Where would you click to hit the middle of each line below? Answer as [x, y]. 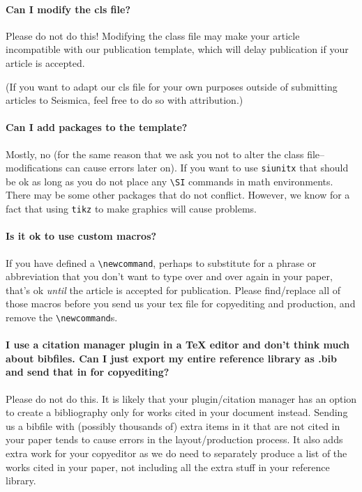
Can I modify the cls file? [68, 9]
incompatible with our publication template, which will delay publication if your [177, 49]
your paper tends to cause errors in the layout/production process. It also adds [174, 439]
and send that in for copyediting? [88, 372]
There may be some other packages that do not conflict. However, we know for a [178, 195]
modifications [34, 168]
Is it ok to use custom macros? [81, 236]
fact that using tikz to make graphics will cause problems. [131, 209]
